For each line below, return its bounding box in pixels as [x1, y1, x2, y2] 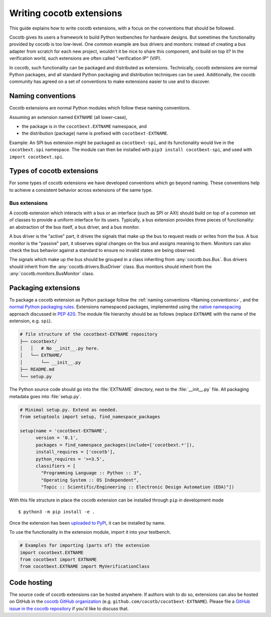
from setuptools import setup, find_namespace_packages [20, 414, 161, 420]
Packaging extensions [9, 284, 80, 292]
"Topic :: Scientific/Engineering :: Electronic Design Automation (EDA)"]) [41, 484, 234, 490]
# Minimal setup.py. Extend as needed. [20, 407, 118, 413]
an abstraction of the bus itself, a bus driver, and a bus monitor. [9, 224, 140, 230]
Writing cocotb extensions [9, 8, 122, 19]
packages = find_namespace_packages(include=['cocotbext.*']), [36, 442, 195, 448]
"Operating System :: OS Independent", [41, 477, 139, 483]
